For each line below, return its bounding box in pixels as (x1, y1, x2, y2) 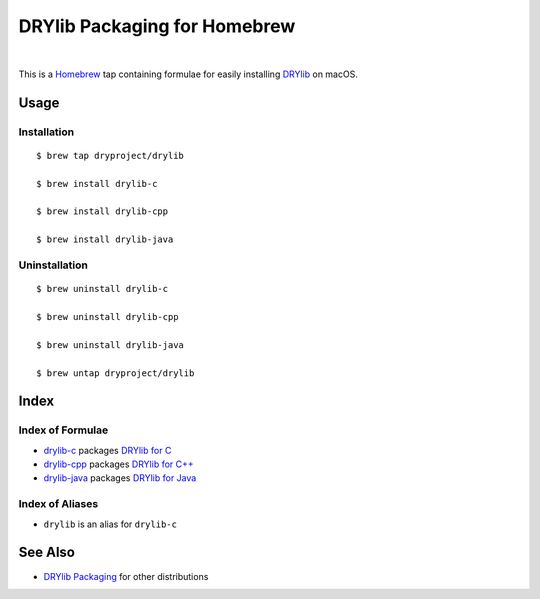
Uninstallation (18, 258, 89, 272)
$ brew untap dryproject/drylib (36, 367, 195, 379)
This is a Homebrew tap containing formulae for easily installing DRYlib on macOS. (18, 68, 359, 80)
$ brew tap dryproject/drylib (36, 150, 185, 161)
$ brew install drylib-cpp (36, 206, 169, 217)
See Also (18, 544, 75, 561)
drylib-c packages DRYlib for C (43, 444, 172, 456)
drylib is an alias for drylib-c (43, 518, 177, 530)
